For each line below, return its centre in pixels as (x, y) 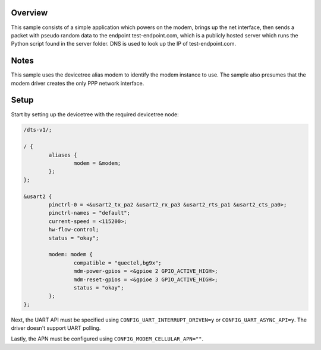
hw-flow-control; (74, 230)
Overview (29, 13)
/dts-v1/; (38, 130)
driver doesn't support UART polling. (56, 328)
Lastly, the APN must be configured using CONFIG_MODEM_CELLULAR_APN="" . (107, 339)
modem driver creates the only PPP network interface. (78, 83)
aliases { (63, 155)
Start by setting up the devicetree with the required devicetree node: (95, 114)
